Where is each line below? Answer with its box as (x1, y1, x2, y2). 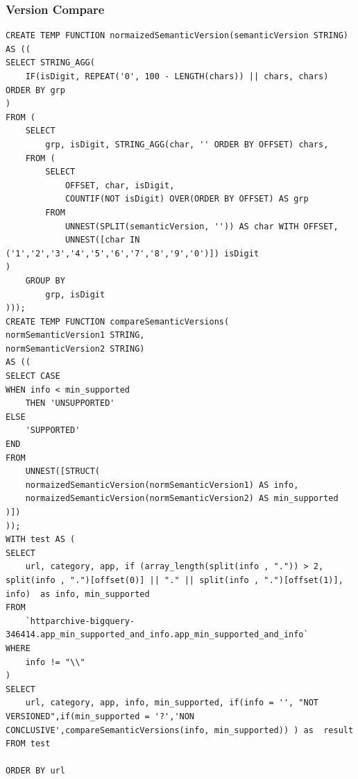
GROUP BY (25, 275, 65, 286)
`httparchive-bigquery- (25, 616, 135, 626)
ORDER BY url (6, 766, 65, 776)
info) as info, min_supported (6, 589, 150, 599)
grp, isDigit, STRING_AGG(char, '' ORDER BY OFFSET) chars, (45, 139, 329, 149)
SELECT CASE (6, 371, 60, 382)
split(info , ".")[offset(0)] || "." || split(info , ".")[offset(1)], (6, 575, 343, 585)
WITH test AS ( (6, 534, 76, 545)
